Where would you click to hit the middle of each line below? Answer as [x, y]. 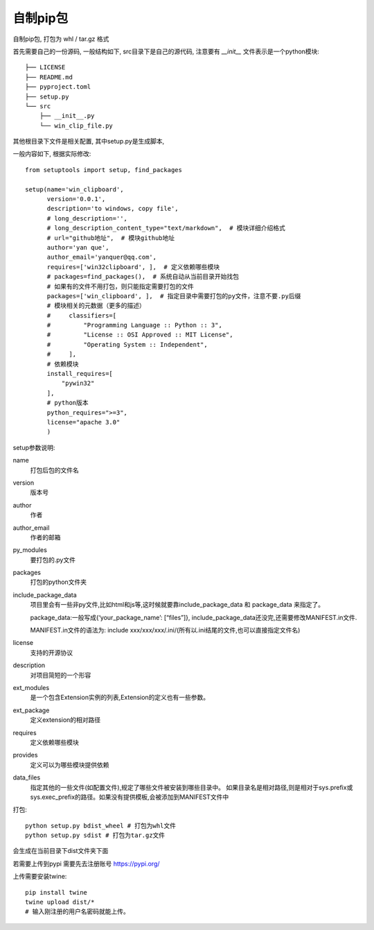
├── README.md [49, 77]
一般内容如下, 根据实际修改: [52, 154]
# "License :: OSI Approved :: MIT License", [140, 335]
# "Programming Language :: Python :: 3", [135, 325]
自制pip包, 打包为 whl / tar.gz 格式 [61, 39]
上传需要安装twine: [40, 877]
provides [25, 755]
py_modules [30, 550]
